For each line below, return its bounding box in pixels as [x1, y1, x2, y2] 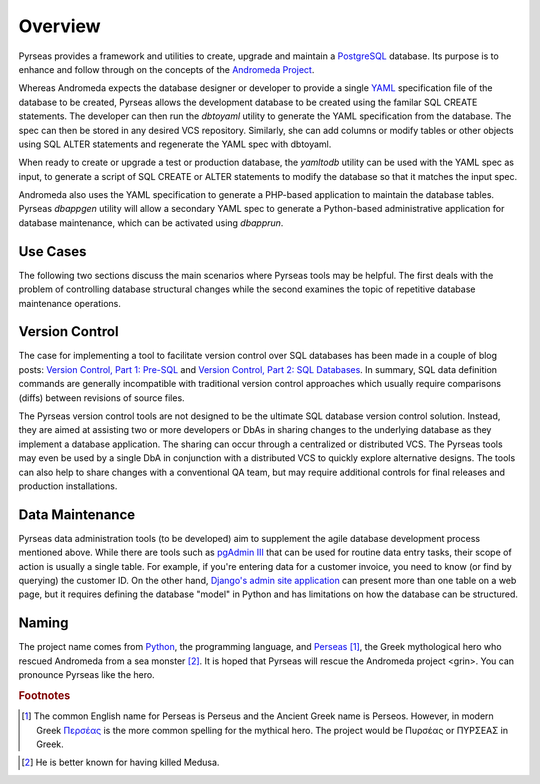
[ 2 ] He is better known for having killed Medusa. [21, 756, 220, 769]
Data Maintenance [18, 506, 136, 523]
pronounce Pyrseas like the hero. [18, 669, 155, 681]
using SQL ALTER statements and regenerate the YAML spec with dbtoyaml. [18, 138, 332, 150]
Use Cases [18, 243, 87, 260]
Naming [18, 615, 69, 632]
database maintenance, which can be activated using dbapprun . [18, 216, 284, 229]
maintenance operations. [18, 297, 122, 309]
